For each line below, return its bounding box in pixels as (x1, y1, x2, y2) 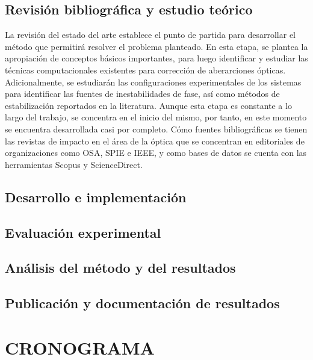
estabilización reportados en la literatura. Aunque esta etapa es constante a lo (5, 99, 292, 111)
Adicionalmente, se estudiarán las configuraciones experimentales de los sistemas (5, 75, 302, 88)
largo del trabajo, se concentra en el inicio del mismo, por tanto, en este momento (5, 111, 307, 123)
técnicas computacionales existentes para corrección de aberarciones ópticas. (5, 63, 286, 76)
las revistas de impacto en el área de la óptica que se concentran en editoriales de (5, 134, 305, 147)
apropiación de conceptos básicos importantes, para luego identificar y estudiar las (5, 52, 308, 64)
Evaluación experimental (5, 223, 161, 241)
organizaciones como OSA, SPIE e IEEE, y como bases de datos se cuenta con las (5, 146, 307, 159)
